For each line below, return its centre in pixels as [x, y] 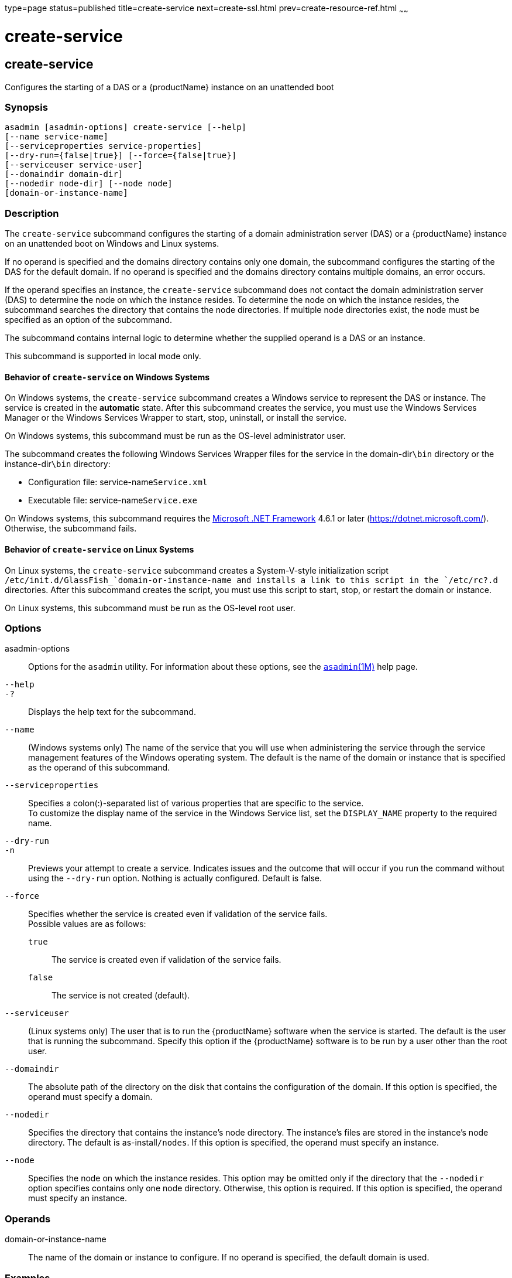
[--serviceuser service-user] [74, 165]
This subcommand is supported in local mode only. [103, 356]
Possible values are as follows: [87, 924]
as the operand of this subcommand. [99, 768]
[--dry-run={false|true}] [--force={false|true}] [121, 156]
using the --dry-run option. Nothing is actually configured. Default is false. [175, 878]
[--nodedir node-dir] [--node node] [89, 184]
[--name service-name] [57, 137]
